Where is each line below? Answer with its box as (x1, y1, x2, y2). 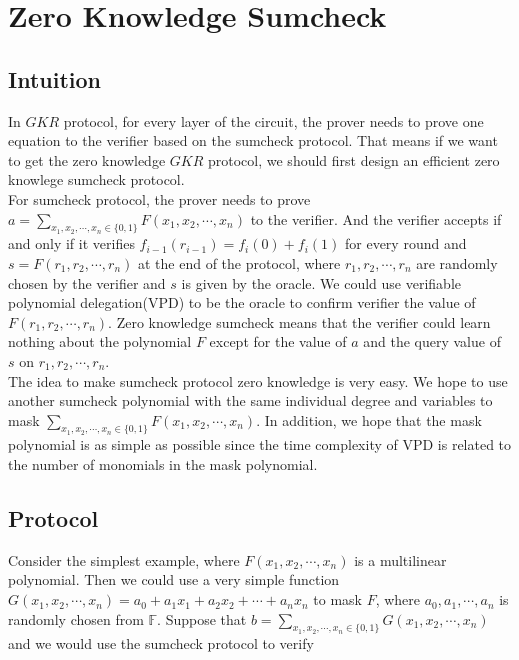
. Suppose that (157, 608, 247, 629)
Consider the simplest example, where (8, 549, 240, 570)
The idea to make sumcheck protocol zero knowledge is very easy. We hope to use (8, 370, 508, 391)
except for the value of (209, 331, 347, 352)
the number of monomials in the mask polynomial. (8, 454, 318, 475)
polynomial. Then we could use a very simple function (8, 569, 340, 590)
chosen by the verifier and (8, 272, 166, 293)
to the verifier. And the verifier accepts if (250, 208, 502, 229)
